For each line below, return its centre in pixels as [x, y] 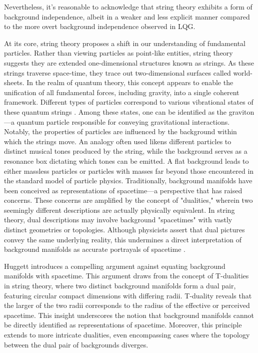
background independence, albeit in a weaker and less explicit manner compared [127, 16]
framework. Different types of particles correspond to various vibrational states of [129, 102]
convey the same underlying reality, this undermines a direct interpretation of [123, 239]
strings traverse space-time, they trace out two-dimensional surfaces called [117, 72]
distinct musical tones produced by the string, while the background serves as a [126, 151]
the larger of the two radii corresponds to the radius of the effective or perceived [127, 305]
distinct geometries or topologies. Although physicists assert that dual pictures [124, 230]
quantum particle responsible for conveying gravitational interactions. [123, 121]
